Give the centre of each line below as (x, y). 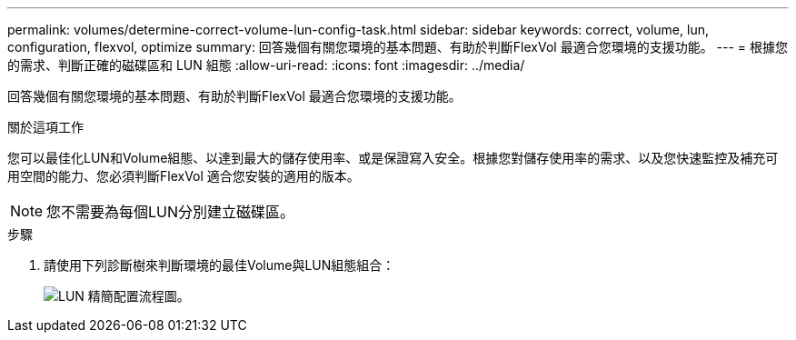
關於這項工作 (45, 127)
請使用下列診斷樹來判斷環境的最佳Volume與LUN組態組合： (219, 265)
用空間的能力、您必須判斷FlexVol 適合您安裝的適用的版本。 (184, 176)
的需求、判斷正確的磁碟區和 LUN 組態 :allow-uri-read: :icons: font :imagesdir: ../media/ (266, 65)
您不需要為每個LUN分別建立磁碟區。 (171, 212)
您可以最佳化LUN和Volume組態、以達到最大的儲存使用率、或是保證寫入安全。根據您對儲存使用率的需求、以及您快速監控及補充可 (393, 158)
